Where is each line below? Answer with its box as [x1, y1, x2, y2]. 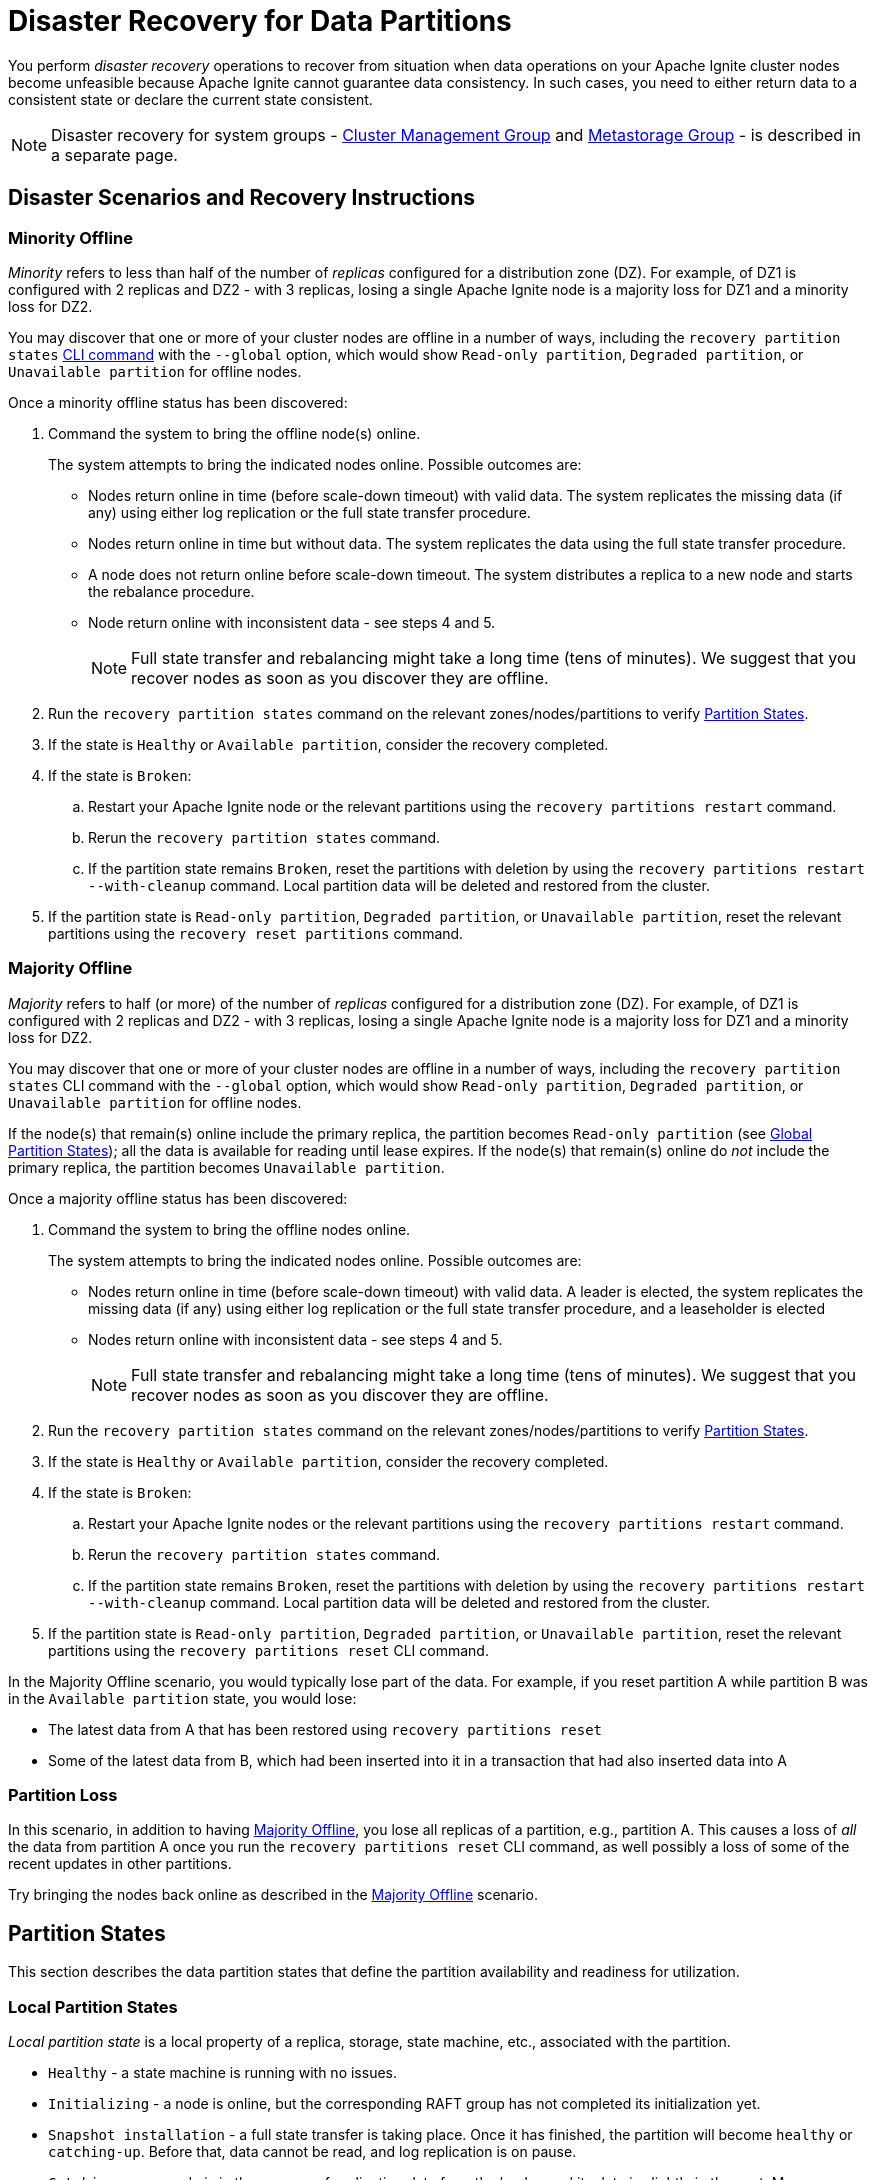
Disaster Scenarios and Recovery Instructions [8, 185, 476, 211]
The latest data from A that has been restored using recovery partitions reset [48, 1720, 602, 1738]
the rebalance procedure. [88, 582, 255, 600]
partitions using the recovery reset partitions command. [48, 924, 464, 942]
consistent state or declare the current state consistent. [8, 90, 373, 108]
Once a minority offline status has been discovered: [8, 393, 348, 411]
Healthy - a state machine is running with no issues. [48, 2064, 398, 2082]
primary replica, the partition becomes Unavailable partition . [8, 1158, 445, 1176]
